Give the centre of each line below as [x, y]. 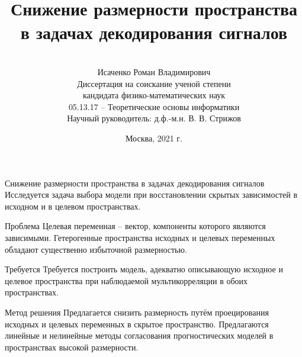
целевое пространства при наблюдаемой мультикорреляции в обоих [126, 280]
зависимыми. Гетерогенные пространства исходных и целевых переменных [140, 238]
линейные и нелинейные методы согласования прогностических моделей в [139, 335]
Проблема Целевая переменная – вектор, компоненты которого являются [135, 226]
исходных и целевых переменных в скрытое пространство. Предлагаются [137, 324]
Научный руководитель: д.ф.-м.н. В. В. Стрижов [154, 118]
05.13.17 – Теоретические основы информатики [154, 106]
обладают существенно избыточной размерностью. [96, 249]
